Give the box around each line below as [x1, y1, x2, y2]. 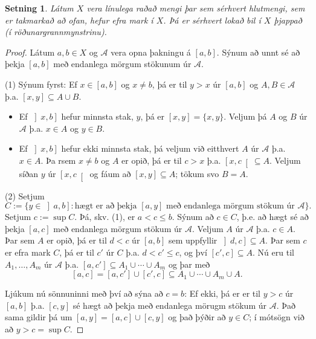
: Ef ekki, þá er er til [184, 287, 261, 300]
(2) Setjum [5, 189, 45, 202]
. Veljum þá [224, 110, 267, 123]
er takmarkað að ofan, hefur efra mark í [5, 13, 153, 26]
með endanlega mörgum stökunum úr [53, 57, 192, 70]
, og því [179, 246, 207, 258]
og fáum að [89, 167, 131, 180]
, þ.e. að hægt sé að [236, 210, 309, 223]
